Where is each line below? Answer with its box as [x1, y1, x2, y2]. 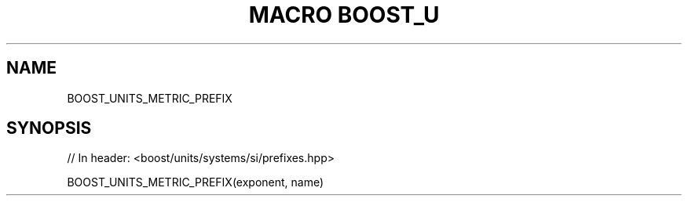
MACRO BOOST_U [248, 2, 440, 28]
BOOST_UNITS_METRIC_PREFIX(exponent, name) [67, 175, 324, 189]
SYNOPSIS [6, 118, 92, 139]
